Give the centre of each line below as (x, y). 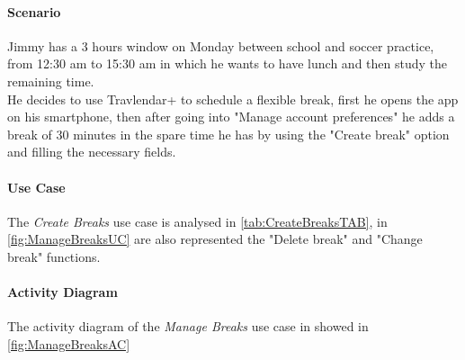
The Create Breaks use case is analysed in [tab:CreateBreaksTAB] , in (197, 221)
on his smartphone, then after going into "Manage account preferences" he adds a (231, 117)
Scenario (34, 11)
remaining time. (51, 81)
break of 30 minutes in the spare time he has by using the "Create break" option (228, 134)
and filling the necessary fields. (92, 152)
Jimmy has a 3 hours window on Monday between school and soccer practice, (221, 45)
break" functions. (54, 256)
